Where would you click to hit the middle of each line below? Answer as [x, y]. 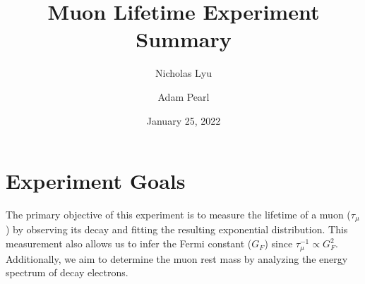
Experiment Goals [96, 181]
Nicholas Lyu [184, 73]
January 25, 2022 [184, 120]
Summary [184, 39]
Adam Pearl [184, 96]
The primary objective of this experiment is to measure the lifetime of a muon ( [178, 215]
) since [279, 243]
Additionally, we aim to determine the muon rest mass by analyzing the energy [177, 258]
